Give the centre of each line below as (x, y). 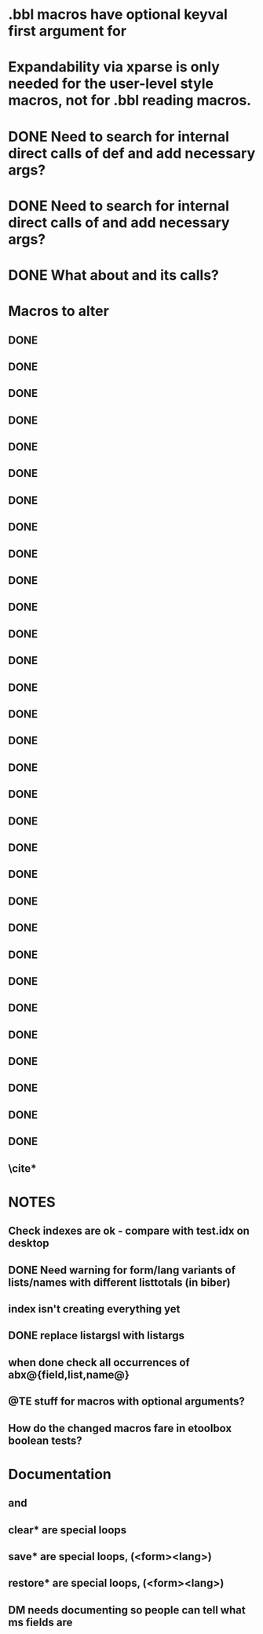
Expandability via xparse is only (114, 67)
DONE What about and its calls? (114, 275)
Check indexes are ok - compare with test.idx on (129, 1231)
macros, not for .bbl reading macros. (130, 101)
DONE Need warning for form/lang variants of (122, 1270)
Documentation (60, 1474)
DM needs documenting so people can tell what (127, 1610)
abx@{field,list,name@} (69, 1374)
